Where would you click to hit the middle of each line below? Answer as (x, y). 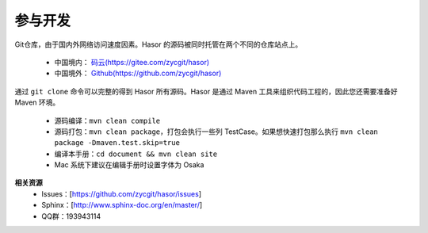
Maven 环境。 (37, 102)
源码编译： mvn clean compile (107, 120)
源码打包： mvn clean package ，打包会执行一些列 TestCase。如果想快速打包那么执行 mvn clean (216, 132)
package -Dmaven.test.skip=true (117, 143)
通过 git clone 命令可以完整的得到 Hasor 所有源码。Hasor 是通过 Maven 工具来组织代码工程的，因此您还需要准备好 (206, 91)
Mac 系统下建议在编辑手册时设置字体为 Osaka (129, 165)
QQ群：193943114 (71, 216)
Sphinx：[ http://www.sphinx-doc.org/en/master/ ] (122, 205)
